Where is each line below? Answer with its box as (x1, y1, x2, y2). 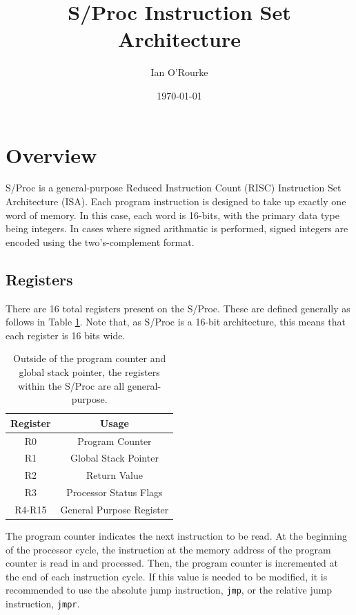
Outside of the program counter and (13, 351, 166, 366)
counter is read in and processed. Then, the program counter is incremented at (6, 556, 339, 570)
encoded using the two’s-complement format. (6, 234, 195, 249)
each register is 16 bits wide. (6, 328, 126, 342)
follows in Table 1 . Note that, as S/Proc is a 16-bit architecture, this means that (6, 314, 346, 329)
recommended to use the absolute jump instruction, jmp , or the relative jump (6, 583, 332, 597)
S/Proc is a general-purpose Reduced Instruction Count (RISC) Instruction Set (6, 180, 342, 195)
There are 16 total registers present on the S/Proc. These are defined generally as (6, 301, 350, 315)
